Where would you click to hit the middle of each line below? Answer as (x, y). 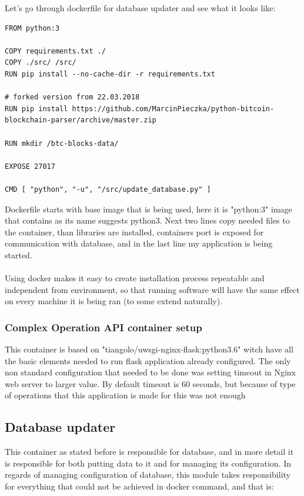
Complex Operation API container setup (103, 327)
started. (19, 254)
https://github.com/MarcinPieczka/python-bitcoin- (173, 109)
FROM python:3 (32, 28)
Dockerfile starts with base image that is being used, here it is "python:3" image (148, 209)
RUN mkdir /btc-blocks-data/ (62, 143)
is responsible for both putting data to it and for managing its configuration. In (148, 463)
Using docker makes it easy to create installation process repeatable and (135, 278)
